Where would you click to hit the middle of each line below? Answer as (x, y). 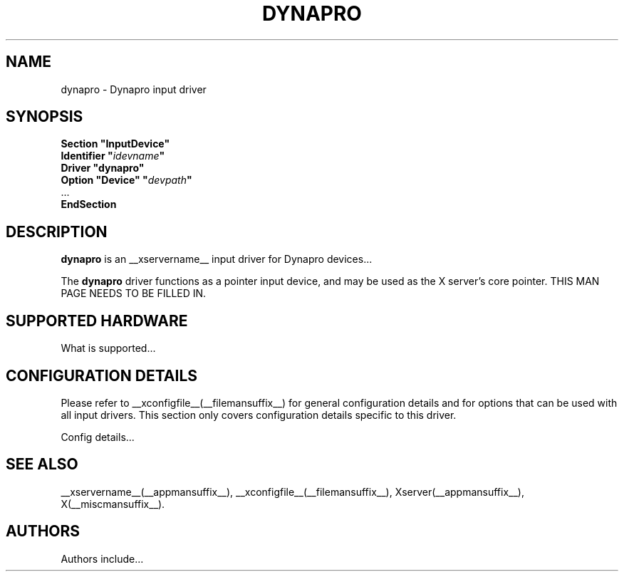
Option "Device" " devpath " (126, 180)
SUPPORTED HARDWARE (97, 321)
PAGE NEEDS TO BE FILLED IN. (134, 293)
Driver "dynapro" (103, 168)
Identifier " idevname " (113, 156)
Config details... (98, 437)
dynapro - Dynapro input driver (134, 89)
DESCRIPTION (57, 232)
